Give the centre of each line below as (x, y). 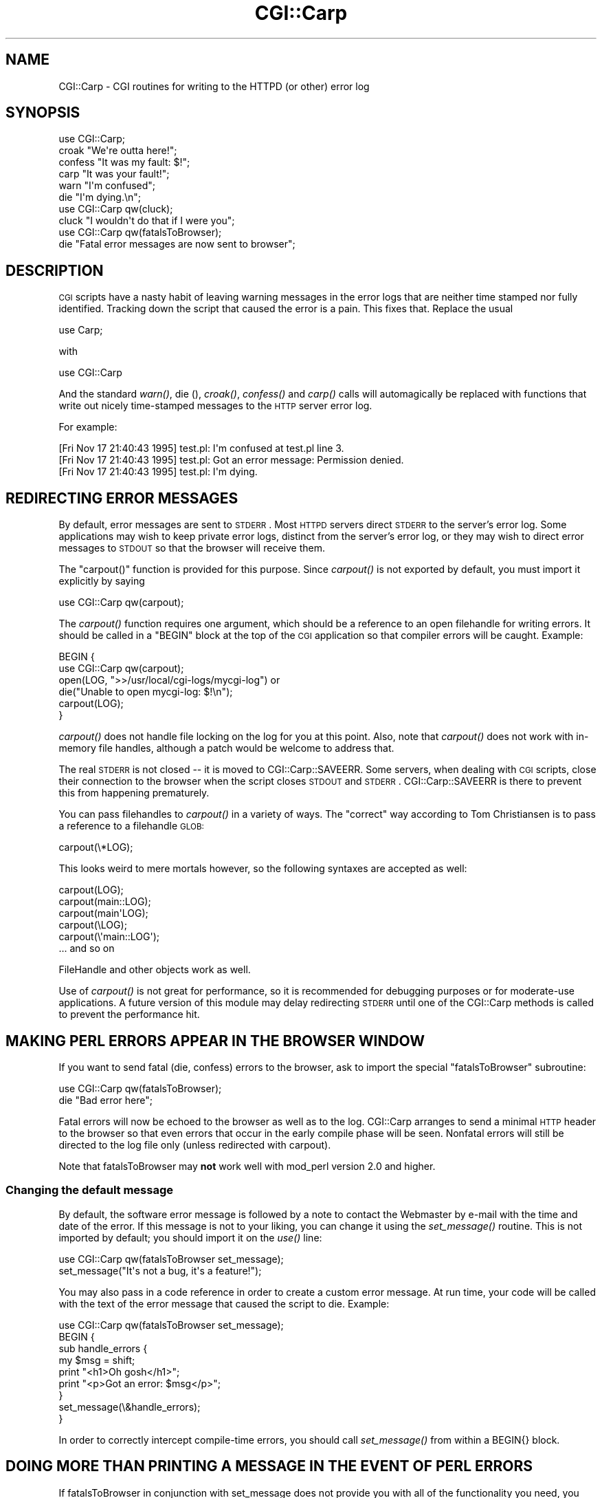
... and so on (87, 948)
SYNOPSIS (43, 113)
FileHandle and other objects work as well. (155, 970)
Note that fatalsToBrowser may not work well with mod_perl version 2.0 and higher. (247, 1166)
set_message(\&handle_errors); (130, 1407)
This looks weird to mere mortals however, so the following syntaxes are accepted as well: (263, 869)
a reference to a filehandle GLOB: (131, 826)
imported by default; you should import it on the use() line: (190, 1237)
